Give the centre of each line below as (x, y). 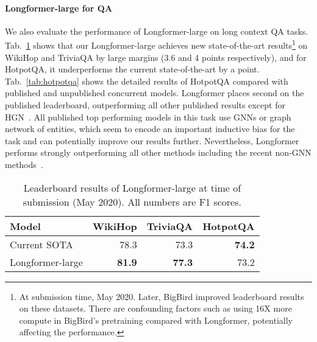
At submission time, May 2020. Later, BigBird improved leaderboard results (162, 296)
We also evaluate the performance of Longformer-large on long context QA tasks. (157, 31)
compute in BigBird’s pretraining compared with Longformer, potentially (156, 320)
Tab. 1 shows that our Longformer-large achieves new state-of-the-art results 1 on (156, 44)
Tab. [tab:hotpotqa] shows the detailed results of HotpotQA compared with (147, 81)
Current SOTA (41, 244)
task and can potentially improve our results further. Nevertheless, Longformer (152, 140)
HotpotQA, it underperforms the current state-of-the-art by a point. (132, 69)
